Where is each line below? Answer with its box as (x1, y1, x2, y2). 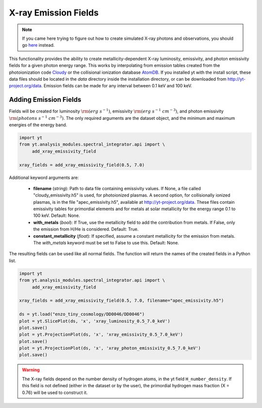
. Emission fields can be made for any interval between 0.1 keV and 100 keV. (41, 83, 193, 89)
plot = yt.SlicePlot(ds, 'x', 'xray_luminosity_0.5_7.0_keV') (19, 318, 170, 324)
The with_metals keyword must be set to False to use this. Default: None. (33, 240, 180, 246)
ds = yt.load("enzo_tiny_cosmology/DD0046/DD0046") (19, 311, 145, 317)
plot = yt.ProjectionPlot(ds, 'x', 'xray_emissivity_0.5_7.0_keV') (19, 332, 183, 337)
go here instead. (22, 42, 55, 48)
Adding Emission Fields (9, 96, 82, 104)
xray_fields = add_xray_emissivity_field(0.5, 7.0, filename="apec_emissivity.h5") (19, 298, 224, 303)
